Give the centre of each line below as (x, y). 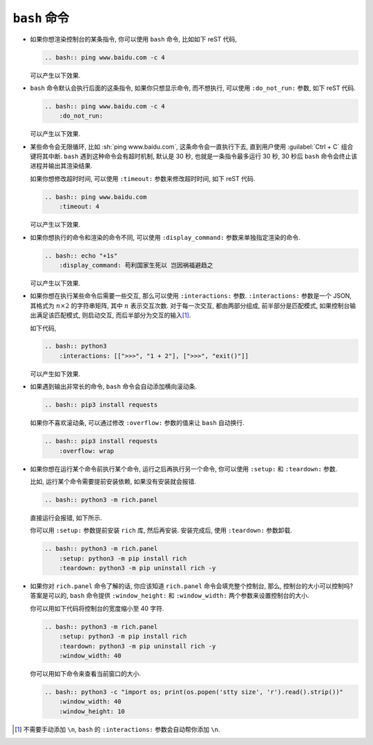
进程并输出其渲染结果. (61, 166)
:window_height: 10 (92, 711)
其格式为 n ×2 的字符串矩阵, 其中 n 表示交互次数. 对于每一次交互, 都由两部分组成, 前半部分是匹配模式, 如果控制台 (190, 305)
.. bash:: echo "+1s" (81, 255)
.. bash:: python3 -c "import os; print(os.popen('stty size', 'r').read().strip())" (194, 692)
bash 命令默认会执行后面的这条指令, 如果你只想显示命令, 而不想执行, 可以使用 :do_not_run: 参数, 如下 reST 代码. (193, 88)
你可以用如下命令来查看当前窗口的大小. (86, 673)
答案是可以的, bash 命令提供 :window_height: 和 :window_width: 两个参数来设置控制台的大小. (170, 596)
